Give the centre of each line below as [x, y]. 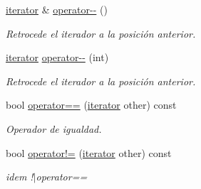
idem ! [20, 177]
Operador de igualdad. [54, 128]
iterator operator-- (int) [57, 57]
